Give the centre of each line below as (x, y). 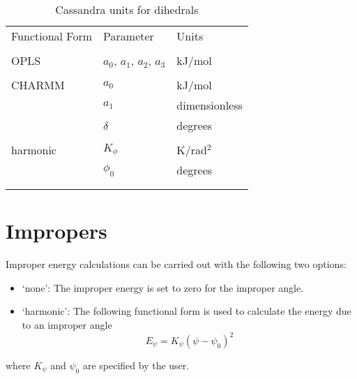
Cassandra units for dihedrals (127, 9)
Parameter (129, 36)
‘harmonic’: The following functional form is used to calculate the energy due (187, 311)
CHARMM (38, 85)
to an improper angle (67, 324)
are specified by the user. (136, 365)
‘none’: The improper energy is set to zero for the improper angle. (163, 287)
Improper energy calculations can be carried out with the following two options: (176, 264)
